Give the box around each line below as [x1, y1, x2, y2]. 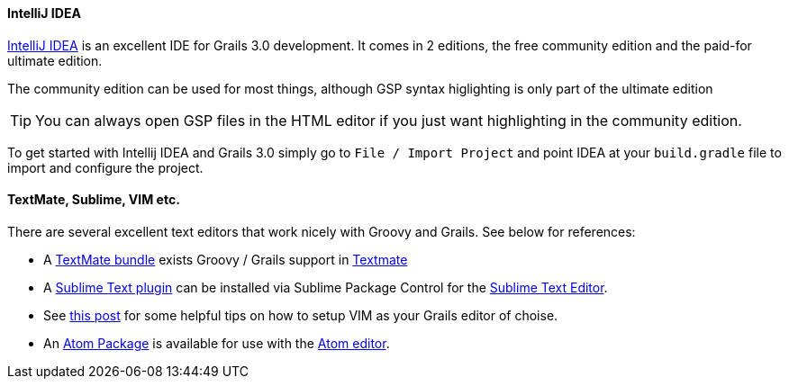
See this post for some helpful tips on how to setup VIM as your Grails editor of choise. [43, 307, 558, 323]
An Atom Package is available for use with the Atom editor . [43, 335, 390, 351]
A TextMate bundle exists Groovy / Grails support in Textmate [43, 251, 408, 267]
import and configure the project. [7, 159, 204, 175]
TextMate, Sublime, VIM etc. [7, 192, 180, 208]
